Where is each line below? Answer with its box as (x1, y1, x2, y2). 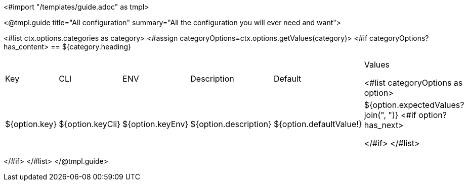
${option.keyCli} (59, 119, 121, 129)
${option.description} (190, 119, 272, 129)
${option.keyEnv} (122, 119, 189, 129)
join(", (364, 110, 387, 120)
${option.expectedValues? (364, 100, 464, 110)
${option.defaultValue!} (273, 119, 362, 129)
